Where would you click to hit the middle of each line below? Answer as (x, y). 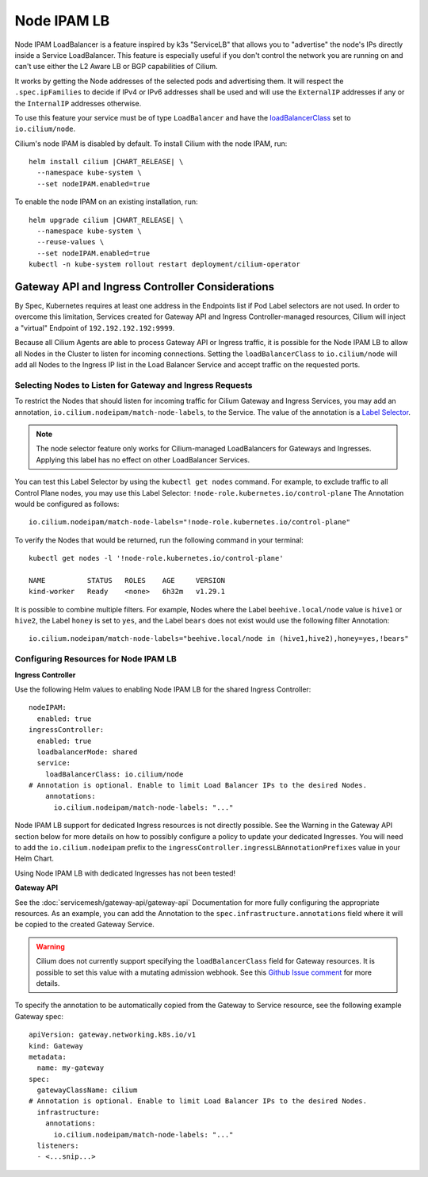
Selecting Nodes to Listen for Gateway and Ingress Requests (134, 385)
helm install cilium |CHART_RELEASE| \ (106, 162)
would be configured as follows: (67, 504)
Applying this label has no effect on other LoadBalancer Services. (143, 459)
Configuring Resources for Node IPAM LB (96, 659)
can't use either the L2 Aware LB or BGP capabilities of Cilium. (116, 67)
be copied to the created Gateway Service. (84, 925)
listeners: (58, 1146)
